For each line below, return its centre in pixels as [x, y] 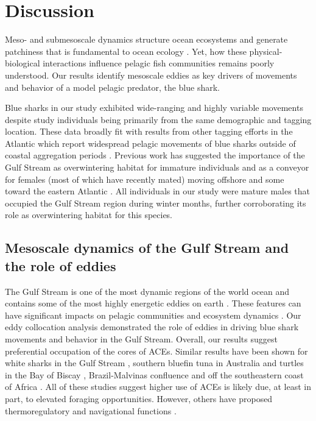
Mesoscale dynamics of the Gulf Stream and [147, 248]
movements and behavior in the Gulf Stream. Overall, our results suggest [141, 339]
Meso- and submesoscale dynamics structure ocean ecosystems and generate [146, 39]
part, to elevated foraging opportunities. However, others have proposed [139, 398]
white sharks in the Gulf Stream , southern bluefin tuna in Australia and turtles [154, 363]
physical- [266, 51]
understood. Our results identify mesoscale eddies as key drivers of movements [151, 75]
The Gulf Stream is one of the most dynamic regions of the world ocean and [147, 291]
